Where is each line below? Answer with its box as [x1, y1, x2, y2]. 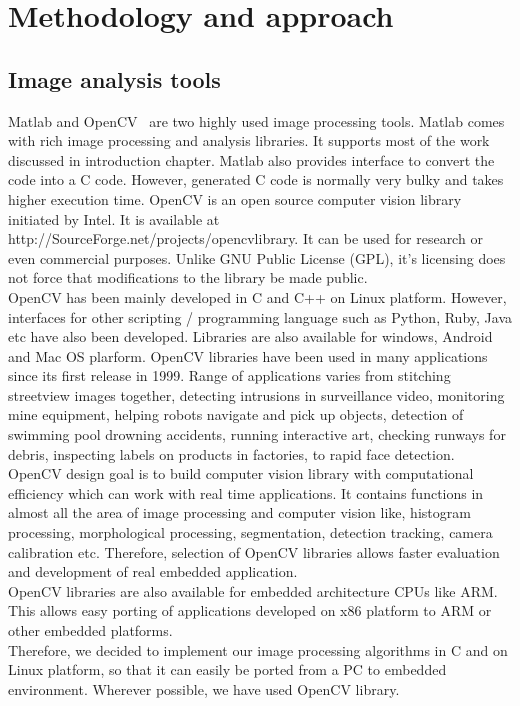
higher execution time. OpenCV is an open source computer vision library [8, 188, 462, 209]
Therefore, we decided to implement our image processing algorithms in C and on [8, 639, 508, 660]
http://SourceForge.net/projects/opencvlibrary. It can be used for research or [8, 228, 483, 249]
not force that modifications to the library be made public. [8, 267, 368, 288]
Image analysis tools [8, 63, 221, 94]
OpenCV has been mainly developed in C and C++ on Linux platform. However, [8, 286, 507, 307]
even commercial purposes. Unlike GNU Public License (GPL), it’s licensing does [8, 247, 506, 268]
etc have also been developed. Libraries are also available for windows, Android [8, 326, 493, 347]
